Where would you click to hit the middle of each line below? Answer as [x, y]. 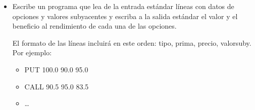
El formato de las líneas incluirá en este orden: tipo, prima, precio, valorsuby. [132, 42]
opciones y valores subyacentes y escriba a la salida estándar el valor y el [125, 16]
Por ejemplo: [32, 52]
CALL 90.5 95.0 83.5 [57, 86]
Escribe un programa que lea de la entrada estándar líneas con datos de [123, 6]
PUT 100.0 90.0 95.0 [56, 69]
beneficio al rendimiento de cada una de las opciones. [94, 26]
